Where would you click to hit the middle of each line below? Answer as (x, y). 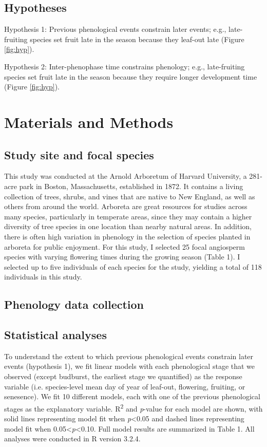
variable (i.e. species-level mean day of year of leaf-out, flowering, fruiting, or (125, 386)
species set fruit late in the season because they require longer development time (131, 76)
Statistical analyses (55, 335)
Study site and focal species (79, 154)
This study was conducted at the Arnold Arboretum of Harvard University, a (126, 176)
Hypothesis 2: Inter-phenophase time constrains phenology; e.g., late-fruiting (125, 66)
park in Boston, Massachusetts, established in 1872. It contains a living (131, 186)
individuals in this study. (43, 277)
